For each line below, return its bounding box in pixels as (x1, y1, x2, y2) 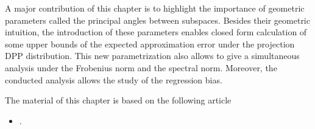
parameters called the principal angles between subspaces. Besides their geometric (5, 13, 310, 26)
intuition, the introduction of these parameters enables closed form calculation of (5, 26, 307, 38)
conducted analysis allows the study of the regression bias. (5, 73, 222, 86)
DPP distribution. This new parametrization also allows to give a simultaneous (5, 49, 300, 62)
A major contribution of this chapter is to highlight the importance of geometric (5, 2, 305, 14)
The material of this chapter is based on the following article (5, 94, 232, 106)
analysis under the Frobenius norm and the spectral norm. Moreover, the (5, 61, 277, 74)
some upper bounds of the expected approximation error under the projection (5, 37, 295, 50)
